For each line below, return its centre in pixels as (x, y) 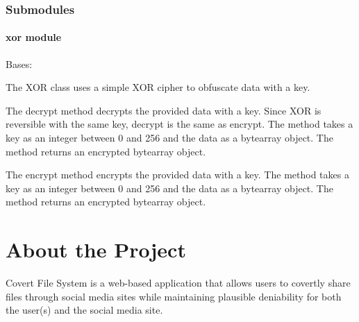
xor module (34, 37)
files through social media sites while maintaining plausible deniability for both (174, 296)
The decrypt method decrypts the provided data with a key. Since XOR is (164, 110)
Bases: (19, 63)
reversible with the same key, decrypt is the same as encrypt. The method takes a (179, 124)
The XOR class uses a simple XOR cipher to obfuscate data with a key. (158, 87)
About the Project (96, 249)
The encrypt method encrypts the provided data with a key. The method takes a (177, 175)
